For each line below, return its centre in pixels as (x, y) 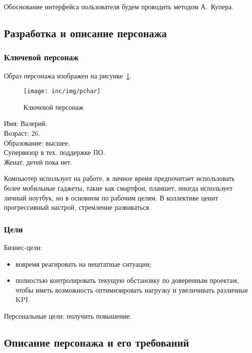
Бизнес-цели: (23, 247)
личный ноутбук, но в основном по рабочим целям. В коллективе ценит (111, 197)
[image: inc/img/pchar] (62, 91)
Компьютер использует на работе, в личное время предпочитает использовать (119, 178)
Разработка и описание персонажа (85, 33)
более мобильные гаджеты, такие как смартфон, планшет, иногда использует (118, 188)
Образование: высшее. (37, 142)
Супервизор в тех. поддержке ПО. (55, 152)
